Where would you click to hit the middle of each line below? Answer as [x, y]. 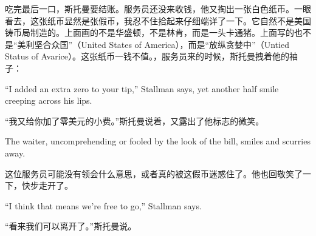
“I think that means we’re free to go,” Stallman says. [103, 205]
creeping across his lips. [49, 100]
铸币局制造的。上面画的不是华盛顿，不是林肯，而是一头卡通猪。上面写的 [149, 32]
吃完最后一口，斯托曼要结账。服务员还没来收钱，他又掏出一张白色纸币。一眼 [158, 8]
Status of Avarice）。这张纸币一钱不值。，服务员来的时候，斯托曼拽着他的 [147, 56]
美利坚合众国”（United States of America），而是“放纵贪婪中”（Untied [153, 44]
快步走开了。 [47, 185]
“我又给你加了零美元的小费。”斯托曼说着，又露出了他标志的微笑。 [135, 120]
